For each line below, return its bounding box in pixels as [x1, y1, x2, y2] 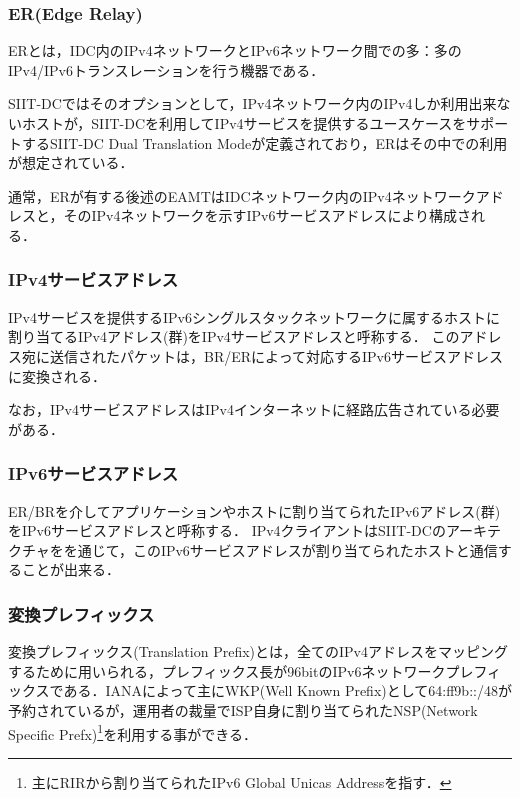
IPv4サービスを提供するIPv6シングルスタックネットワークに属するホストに [8, 306, 500, 327]
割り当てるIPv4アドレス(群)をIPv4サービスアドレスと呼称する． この [8, 326, 460, 347]
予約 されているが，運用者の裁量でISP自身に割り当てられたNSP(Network [8, 699, 478, 720]
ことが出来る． [21, 559, 120, 580]
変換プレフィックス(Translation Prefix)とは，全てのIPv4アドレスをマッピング [8, 641, 508, 662]
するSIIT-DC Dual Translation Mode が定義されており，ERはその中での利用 [21, 132, 508, 153]
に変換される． [8, 365, 106, 386]
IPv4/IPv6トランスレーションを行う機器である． [8, 59, 325, 80]
